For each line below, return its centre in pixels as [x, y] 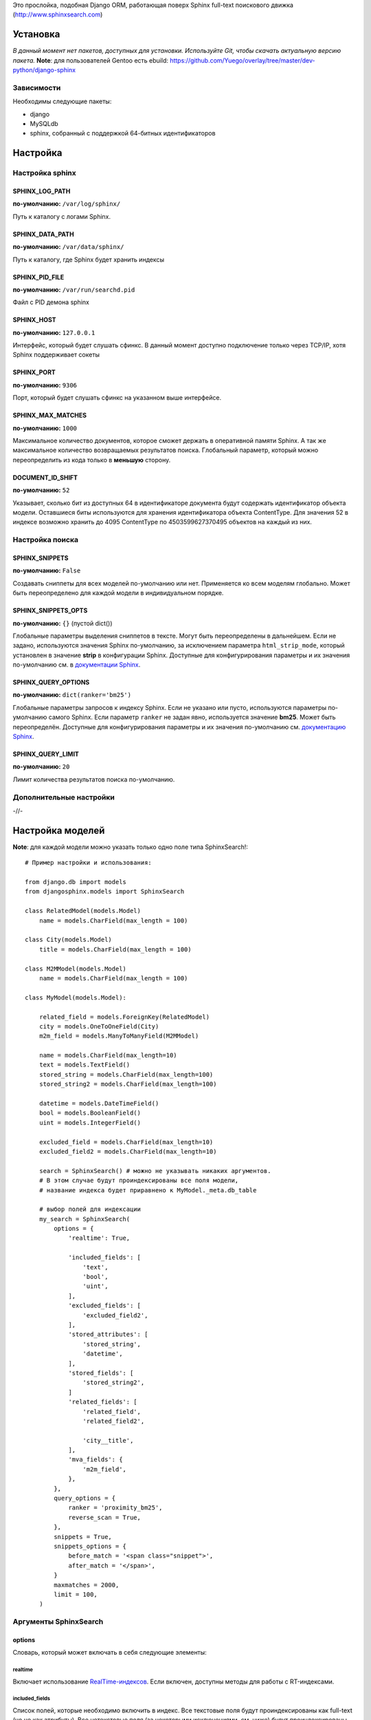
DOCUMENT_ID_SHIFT [45, 477]
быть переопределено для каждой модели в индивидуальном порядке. [118, 593]
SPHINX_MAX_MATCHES [50, 416]
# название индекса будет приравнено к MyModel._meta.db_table [148, 1190]
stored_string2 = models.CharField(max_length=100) [128, 1084]
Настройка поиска [46, 540]
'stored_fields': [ [101, 1373]
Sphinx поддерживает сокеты [56, 355]
